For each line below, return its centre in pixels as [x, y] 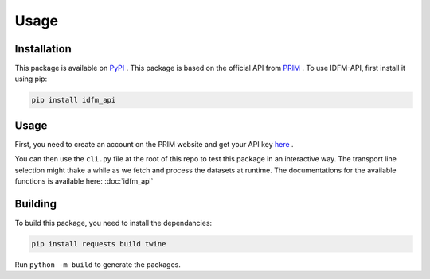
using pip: [31, 79]
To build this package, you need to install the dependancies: [113, 223]
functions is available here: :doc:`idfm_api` [84, 181]
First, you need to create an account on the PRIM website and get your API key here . [154, 144]
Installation [43, 49]
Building [36, 204]
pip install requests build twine [99, 244]
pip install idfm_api [74, 100]
